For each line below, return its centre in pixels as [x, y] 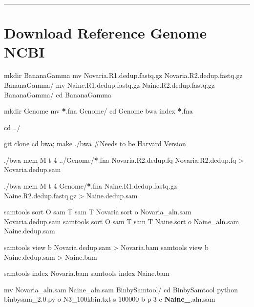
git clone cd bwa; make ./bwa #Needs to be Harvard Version [95, 144]
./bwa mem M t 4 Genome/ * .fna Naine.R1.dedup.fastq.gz [91, 186]
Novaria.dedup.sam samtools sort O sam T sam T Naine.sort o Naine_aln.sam [122, 221]
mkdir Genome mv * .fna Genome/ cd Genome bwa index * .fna [98, 111]
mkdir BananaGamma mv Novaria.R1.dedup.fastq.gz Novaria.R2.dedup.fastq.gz [123, 75]
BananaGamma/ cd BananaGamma [58, 94]
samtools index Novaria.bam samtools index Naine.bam [87, 273]
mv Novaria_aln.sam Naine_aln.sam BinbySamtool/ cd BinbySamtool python [121, 289]
